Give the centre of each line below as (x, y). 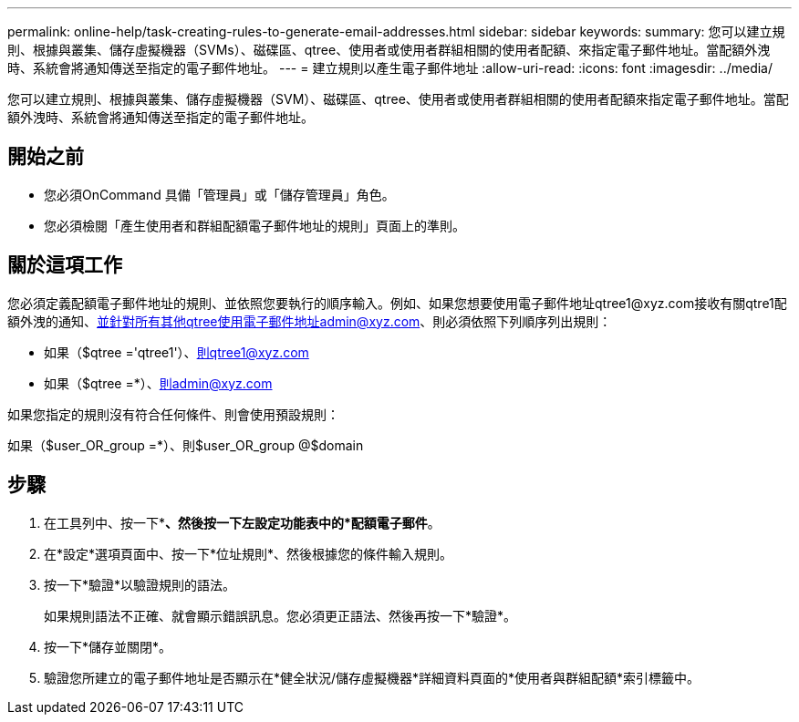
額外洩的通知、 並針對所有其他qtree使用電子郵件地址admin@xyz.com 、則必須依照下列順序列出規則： (310, 321)
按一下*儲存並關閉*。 (108, 646)
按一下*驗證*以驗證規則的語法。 (140, 584)
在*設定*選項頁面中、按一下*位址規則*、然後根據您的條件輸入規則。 (249, 553)
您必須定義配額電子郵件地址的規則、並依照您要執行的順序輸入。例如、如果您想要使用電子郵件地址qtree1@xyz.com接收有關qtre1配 (397, 303)
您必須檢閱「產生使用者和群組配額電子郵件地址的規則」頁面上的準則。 (254, 225)
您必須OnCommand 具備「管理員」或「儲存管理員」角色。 (219, 194)
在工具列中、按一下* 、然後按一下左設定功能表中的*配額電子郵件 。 (242, 522)
